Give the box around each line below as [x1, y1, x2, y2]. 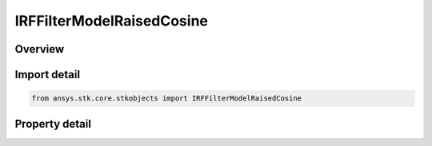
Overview [14, 42, 65, 56]
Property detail [14, 116, 92, 131]
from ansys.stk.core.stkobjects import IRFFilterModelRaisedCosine [31, 94, 302, 103]
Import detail [14, 68, 80, 81]
